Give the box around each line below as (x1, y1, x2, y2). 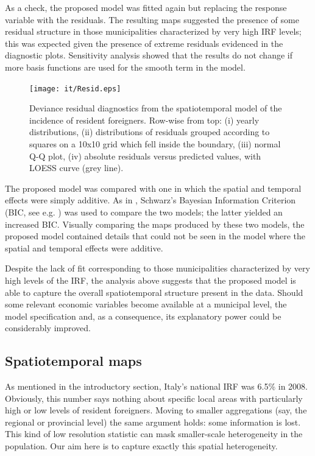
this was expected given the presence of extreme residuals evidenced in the (5, 37, 283, 49)
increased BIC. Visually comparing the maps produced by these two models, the (5, 217, 305, 230)
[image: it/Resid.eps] (29, 84, 121, 93)
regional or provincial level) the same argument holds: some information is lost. (5, 415, 301, 428)
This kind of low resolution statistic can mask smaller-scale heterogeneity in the (5, 427, 303, 440)
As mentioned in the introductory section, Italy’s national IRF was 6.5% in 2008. (5, 380, 308, 393)
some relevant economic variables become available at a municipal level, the (5, 298, 287, 310)
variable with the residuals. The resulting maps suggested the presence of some (5, 13, 299, 26)
